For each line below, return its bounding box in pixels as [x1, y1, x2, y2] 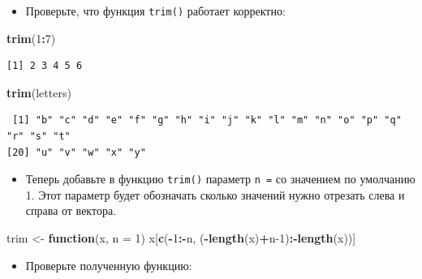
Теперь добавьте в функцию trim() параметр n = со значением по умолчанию [25, 170, 416, 187]
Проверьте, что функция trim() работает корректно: [25, 2, 286, 19]
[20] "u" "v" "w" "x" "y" [6, 146, 146, 158]
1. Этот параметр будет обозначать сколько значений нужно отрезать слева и [25, 186, 405, 203]
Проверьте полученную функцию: [25, 256, 192, 273]
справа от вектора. [25, 202, 117, 219]
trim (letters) [6, 84, 71, 101]
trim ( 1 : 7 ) [6, 29, 56, 46]
